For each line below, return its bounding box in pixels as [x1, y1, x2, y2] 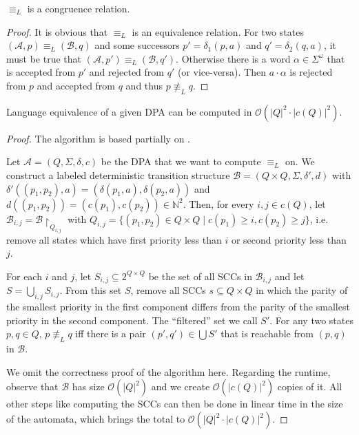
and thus [125, 78, 163, 92]
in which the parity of [256, 283, 348, 297]
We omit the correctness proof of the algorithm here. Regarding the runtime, [6, 364, 331, 379]
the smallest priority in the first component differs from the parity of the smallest [6, 299, 350, 314]
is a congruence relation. [27, 1, 130, 15]
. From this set [59, 283, 122, 297]
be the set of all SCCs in [148, 268, 252, 283]
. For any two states [269, 312, 353, 327]
